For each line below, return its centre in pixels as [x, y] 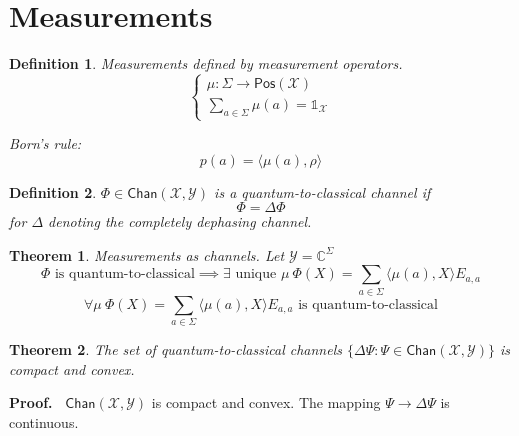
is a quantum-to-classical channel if [322, 191]
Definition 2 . [53, 191]
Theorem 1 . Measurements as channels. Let [147, 254]
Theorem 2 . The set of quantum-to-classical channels [175, 349]
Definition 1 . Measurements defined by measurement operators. [206, 63]
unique [256, 274]
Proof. [31, 402]
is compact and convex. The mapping [266, 402]
